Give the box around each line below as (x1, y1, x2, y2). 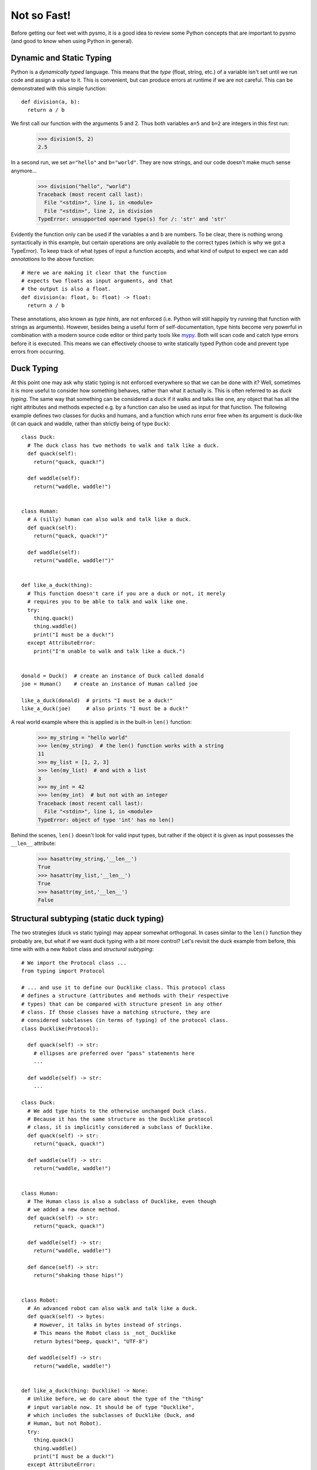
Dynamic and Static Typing (11, 53, 112, 63)
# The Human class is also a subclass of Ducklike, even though (27, 1198, 217, 1205)
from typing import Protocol (21, 967, 105, 974)
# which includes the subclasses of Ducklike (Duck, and (27, 1412, 195, 1419)
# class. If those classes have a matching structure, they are (21, 1008, 211, 1015)
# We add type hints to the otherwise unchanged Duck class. (27, 1107, 207, 1114)
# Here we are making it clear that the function (21, 269, 167, 276)
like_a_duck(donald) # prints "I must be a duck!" (21, 697, 173, 704)
